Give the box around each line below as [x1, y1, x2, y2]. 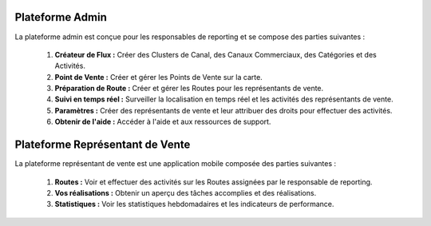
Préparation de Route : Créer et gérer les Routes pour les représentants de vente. [54, 84, 324, 93]
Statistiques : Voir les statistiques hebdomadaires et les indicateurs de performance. [54, 200, 334, 209]
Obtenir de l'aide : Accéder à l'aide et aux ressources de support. [54, 117, 271, 127]
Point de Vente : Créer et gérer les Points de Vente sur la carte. [54, 72, 263, 81]
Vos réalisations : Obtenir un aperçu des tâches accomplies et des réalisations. [54, 188, 317, 197]
